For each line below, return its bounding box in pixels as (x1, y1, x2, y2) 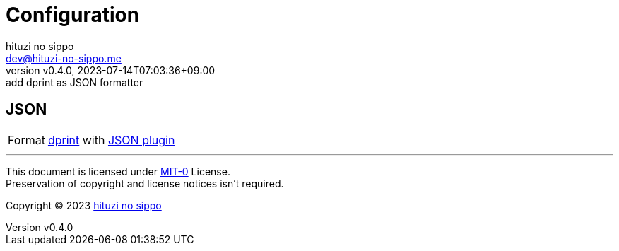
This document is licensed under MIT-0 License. (6, 165, 230, 177)
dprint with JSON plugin (47, 132, 175, 147)
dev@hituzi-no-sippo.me (6, 52, 122, 64)
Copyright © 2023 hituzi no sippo (6, 199, 162, 211)
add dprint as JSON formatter (6, 76, 143, 88)
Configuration (6, 3, 140, 27)
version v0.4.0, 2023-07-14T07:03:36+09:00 (6, 64, 216, 76)
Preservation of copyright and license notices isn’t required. (6, 177, 284, 189)
